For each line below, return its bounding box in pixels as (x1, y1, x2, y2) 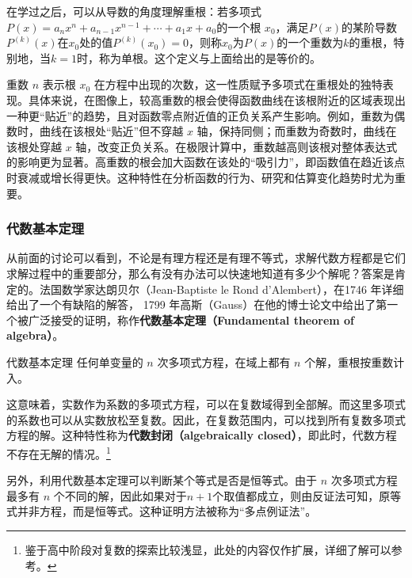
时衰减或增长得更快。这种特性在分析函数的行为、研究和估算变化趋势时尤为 (6, 169, 395, 185)
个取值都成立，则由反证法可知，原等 (212, 487, 402, 504)
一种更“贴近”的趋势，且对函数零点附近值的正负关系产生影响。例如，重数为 (6, 107, 395, 124)
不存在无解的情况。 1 (6, 443, 111, 462)
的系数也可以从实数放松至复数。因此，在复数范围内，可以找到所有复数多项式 (6, 411, 406, 428)
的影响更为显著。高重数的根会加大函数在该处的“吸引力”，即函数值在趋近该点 (6, 154, 406, 170)
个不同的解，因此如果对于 (53, 487, 187, 504)
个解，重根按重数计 (304, 353, 405, 370)
